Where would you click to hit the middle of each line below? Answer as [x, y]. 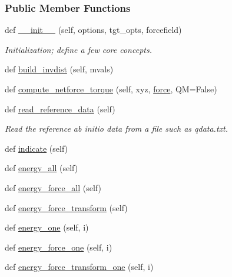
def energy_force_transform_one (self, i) [79, 267]
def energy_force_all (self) [53, 187]
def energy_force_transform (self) [66, 207]
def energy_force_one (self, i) [59, 247]
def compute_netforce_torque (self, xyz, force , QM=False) [111, 89]
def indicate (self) [37, 148]
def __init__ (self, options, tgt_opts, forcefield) [93, 30]
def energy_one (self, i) [47, 227]
